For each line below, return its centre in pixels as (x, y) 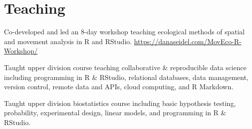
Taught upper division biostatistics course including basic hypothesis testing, (120, 103)
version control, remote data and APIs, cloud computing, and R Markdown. (119, 87)
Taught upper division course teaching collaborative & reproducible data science (125, 67)
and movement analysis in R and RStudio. (68, 41)
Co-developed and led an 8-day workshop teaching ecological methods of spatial (124, 32)
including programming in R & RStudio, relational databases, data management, (126, 77)
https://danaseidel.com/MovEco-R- (188, 41)
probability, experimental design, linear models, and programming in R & (115, 113)
